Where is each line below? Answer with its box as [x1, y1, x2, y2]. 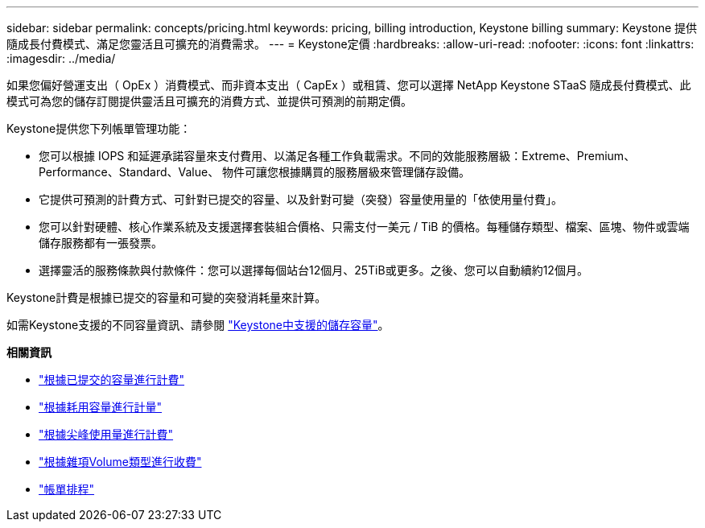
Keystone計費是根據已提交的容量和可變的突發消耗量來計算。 [6, 291, 327, 304]
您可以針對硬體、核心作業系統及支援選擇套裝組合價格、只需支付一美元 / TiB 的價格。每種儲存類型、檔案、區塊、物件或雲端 [39, 220, 690, 233]
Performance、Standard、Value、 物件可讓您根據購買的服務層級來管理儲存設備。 [39, 165, 471, 179]
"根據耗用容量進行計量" [39, 400, 163, 414]
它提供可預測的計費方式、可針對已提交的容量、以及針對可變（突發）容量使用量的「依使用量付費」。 [39, 192, 563, 206]
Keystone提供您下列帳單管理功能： [6, 122, 192, 135]
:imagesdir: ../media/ [6, 52, 116, 65]
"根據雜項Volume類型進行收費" [39, 455, 202, 468]
